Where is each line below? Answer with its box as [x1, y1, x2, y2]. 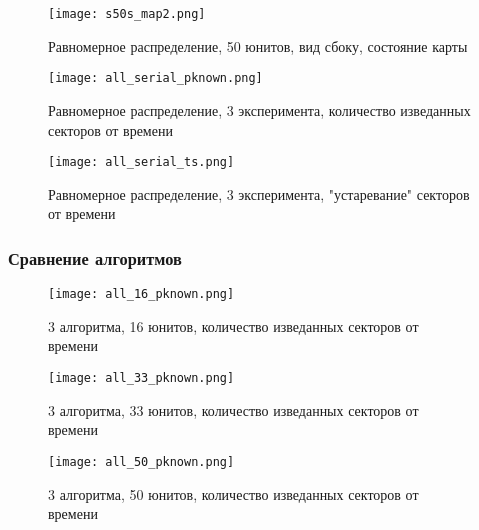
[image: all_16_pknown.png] [48, 287, 235, 302]
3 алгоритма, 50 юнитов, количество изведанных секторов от [48, 483, 419, 504]
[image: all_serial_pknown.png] [48, 71, 263, 86]
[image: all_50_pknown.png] [48, 454, 235, 469]
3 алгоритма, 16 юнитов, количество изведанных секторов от [48, 315, 419, 336]
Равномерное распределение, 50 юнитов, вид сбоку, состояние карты [48, 35, 468, 56]
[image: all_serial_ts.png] [48, 155, 235, 170]
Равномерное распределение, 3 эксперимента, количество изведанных [48, 99, 471, 120]
